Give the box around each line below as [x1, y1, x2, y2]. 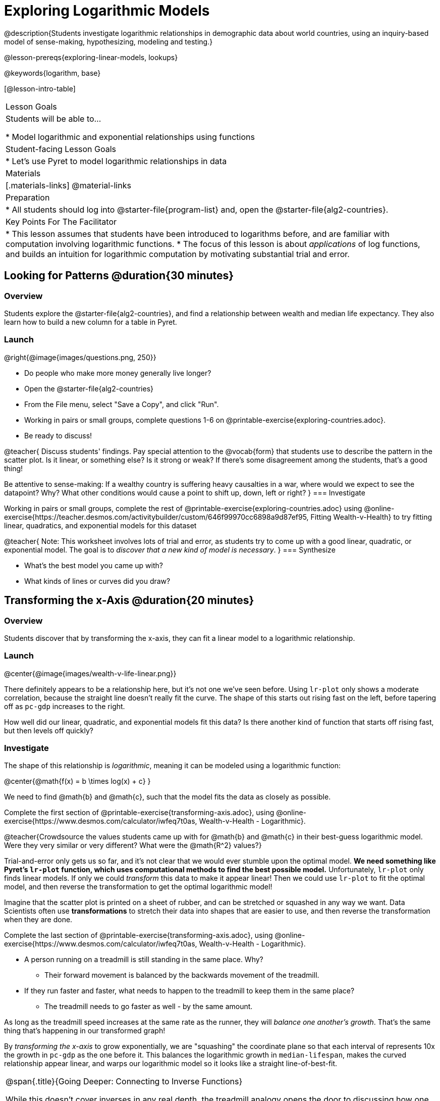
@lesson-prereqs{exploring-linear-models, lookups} [4, 53, 178, 62]
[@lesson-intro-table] [4, 84, 76, 93]
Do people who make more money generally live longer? [24, 368, 211, 377]
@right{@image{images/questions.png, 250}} [4, 353, 156, 362]
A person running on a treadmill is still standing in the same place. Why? [24, 955, 263, 964]
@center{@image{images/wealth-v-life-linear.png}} [4, 669, 177, 678]
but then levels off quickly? [4, 726, 93, 735]
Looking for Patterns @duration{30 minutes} [4, 269, 234, 282]
